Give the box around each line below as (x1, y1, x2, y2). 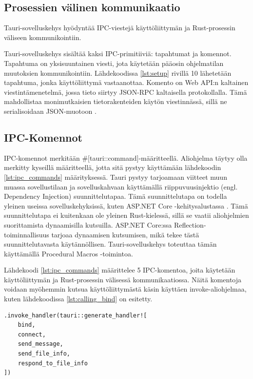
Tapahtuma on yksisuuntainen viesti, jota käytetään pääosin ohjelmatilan (4, 58, 224, 68)
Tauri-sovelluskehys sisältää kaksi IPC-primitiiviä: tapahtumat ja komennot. (4, 48, 232, 59)
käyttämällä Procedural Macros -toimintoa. (4, 248, 133, 258)
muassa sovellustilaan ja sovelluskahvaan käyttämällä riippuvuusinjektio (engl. (4, 181, 238, 191)
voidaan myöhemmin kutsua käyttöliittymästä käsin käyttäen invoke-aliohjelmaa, (4, 284, 247, 294)
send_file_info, (18, 350, 71, 358)
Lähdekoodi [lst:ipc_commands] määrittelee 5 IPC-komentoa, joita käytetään (4, 265, 235, 275)
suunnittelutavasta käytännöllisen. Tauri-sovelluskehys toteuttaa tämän (4, 239, 217, 249)
